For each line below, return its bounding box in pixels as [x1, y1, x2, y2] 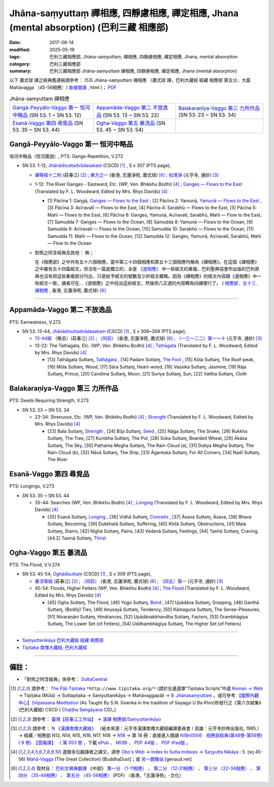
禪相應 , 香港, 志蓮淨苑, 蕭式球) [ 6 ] [35, 287, 106, 293]
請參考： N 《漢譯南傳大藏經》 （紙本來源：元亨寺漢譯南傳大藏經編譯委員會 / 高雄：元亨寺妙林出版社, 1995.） [32, 725, 262, 731]
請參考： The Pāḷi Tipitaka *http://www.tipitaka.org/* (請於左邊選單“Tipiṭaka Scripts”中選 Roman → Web [31, 686, 263, 692]
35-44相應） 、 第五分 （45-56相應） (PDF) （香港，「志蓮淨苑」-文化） [33, 772, 184, 778]
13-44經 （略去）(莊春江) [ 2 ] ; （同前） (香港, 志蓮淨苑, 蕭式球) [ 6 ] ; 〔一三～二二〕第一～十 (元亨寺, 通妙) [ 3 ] [35, 335, 262, 341]
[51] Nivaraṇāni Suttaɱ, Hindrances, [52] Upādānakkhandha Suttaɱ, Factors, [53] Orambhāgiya [47, 613, 248, 620]
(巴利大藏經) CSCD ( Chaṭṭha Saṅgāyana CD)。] [18, 707, 116, 713]
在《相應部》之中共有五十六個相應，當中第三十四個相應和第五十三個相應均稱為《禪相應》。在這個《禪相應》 [35, 259, 259, 265]
